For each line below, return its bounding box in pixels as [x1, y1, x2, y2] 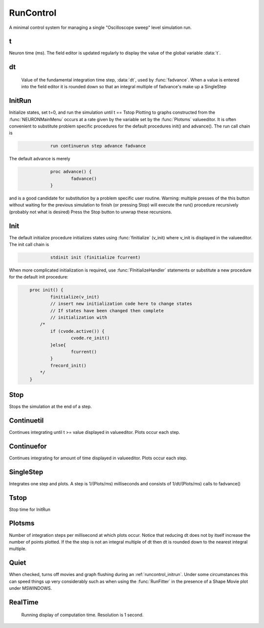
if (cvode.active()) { [50, 328, 105, 334]
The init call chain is [9, 242, 49, 248]
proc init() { [29, 287, 64, 293]
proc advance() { [50, 169, 92, 175]
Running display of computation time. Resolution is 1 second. [21, 612, 144, 618]
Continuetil [9, 416, 44, 425]
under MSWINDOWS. [9, 585, 52, 591]
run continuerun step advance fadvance [50, 143, 146, 149]
